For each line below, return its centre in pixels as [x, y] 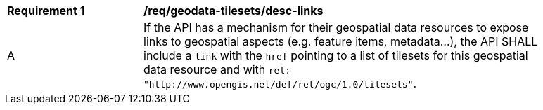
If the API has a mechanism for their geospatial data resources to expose [336, 27]
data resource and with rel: [217, 69]
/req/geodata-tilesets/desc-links [234, 11]
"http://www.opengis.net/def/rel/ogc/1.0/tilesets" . [280, 83]
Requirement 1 [46, 11]
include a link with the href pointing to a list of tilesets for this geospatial [336, 55]
